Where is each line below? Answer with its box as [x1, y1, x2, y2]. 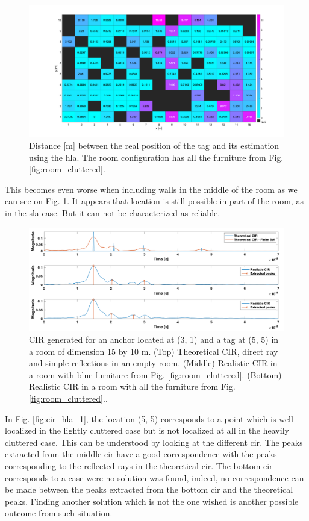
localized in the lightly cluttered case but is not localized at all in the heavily [5, 424, 289, 437]
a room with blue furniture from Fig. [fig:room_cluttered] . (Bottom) [29, 368, 282, 381]
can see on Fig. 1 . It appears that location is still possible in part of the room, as [5, 195, 304, 207]
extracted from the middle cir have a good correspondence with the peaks [5, 448, 277, 460]
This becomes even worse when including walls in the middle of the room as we [5, 183, 298, 195]
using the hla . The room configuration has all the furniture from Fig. [29, 151, 284, 163]
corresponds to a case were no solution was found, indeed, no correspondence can [5, 471, 304, 484]
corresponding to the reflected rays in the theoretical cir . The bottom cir [5, 459, 273, 472]
